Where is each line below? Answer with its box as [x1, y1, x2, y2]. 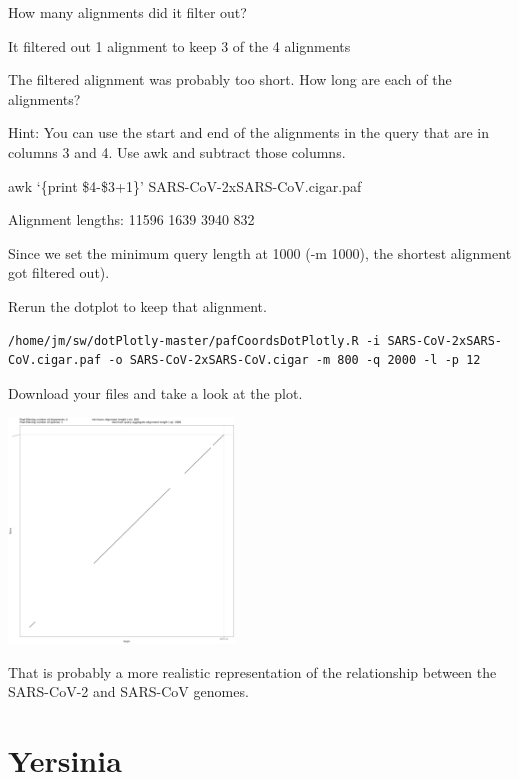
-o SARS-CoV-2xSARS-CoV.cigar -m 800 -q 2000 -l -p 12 [108, 353, 481, 368]
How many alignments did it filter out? [8, 2, 247, 22]
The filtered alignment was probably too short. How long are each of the [8, 69, 452, 90]
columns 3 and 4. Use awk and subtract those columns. [8, 141, 346, 162]
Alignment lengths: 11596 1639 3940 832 [8, 209, 255, 230]
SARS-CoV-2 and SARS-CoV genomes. [8, 681, 249, 702]
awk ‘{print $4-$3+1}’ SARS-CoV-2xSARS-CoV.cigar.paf [8, 175, 362, 196]
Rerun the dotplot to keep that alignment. [8, 295, 267, 316]
